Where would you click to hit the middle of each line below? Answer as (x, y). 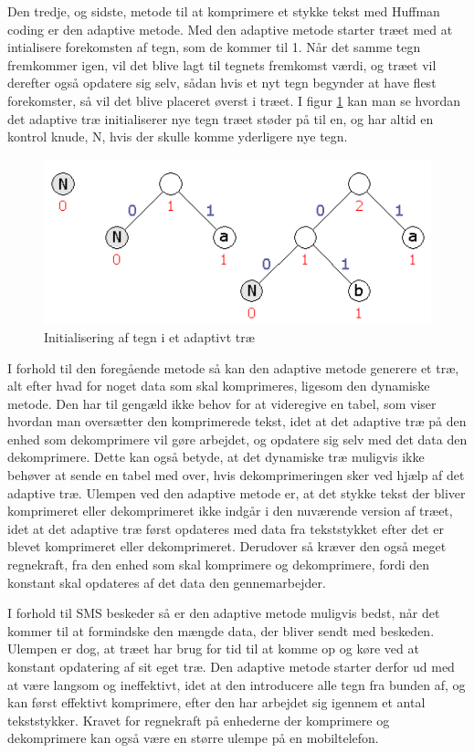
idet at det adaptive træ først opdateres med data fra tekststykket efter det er (226, 528)
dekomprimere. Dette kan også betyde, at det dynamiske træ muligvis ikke (216, 457)
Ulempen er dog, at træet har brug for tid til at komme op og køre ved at (213, 648)
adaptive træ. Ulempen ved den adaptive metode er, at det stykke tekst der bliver (237, 492)
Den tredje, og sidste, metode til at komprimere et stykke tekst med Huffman (224, 11)
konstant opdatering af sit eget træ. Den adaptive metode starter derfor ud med (231, 667)
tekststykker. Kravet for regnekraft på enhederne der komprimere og (199, 720)
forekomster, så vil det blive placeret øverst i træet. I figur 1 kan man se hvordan (234, 100)
